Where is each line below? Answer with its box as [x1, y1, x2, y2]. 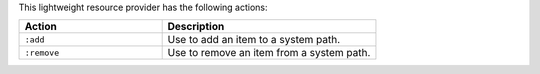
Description [167, 20, 225, 34]
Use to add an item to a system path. [167, 33, 341, 47]
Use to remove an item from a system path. [167, 46, 371, 60]
